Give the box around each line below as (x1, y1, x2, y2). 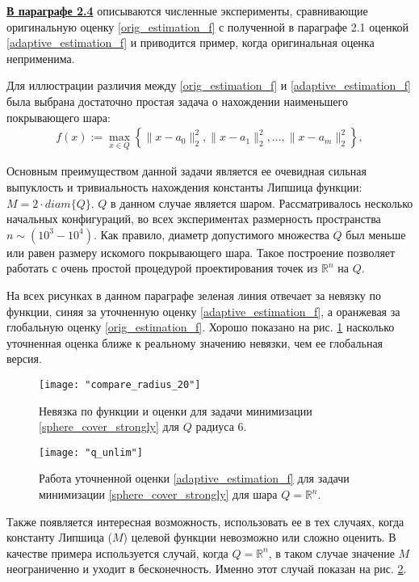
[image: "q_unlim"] (39, 446, 143, 458)
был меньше (346, 226, 406, 242)
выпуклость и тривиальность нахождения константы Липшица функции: (6, 179, 362, 195)
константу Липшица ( (6, 529, 112, 546)
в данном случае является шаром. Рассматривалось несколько (111, 194, 413, 211)
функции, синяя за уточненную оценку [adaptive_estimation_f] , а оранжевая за (6, 302, 400, 319)
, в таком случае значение (268, 544, 395, 561)
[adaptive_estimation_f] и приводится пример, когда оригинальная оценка (6, 34, 375, 51)
